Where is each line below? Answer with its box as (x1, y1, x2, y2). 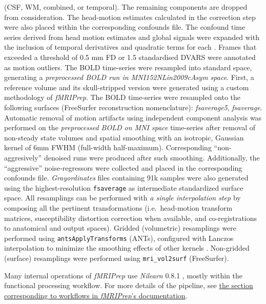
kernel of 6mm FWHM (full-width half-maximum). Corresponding (4, 142, 212, 153)
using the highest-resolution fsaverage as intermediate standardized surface (4, 182, 243, 193)
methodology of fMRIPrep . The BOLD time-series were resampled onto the (4, 92, 241, 103)
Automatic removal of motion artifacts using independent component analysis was (4, 112, 262, 123)
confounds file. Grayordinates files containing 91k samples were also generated (4, 172, 249, 183)
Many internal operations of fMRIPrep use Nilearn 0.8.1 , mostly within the (4, 270, 242, 280)
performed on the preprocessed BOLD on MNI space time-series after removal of (4, 122, 256, 133)
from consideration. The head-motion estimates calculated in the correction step (4, 11, 256, 22)
